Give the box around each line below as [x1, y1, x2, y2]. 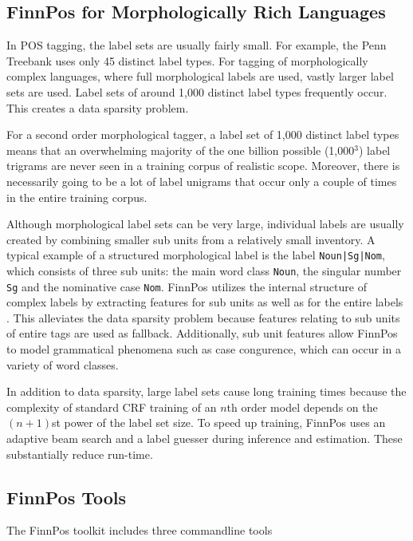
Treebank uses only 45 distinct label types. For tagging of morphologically [6, 52, 368, 69]
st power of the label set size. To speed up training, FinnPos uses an [52, 414, 386, 431]
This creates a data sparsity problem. [6, 99, 189, 116]
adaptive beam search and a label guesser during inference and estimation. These [6, 430, 403, 447]
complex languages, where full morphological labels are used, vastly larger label [6, 68, 394, 85]
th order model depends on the [226, 398, 378, 415]
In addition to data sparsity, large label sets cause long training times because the [6, 383, 407, 400]
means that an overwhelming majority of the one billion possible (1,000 [6, 141, 355, 158]
